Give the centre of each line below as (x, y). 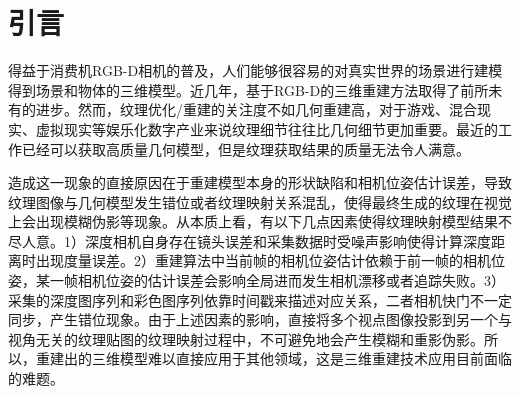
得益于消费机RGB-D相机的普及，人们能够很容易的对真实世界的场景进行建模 (255, 70)
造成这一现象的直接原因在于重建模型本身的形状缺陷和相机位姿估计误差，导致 (260, 182)
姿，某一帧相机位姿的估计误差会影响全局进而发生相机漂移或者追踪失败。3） (256, 280)
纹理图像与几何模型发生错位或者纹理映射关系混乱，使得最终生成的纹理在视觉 (260, 201)
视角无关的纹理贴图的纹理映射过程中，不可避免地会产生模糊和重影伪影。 (246, 338)
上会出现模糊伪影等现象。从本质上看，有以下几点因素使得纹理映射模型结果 (253, 221)
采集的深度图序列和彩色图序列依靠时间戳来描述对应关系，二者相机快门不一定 (260, 299)
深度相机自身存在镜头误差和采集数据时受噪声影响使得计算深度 (287, 240)
